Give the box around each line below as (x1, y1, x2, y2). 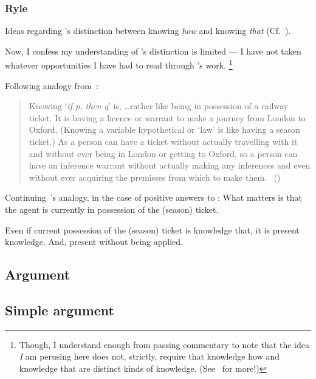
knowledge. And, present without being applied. (5, 235, 183, 248)
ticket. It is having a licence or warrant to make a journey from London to (29, 111, 306, 124)
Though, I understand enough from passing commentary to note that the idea (19, 338, 309, 350)
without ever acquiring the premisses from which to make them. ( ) (29, 170, 281, 183)
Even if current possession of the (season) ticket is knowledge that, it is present (5, 223, 300, 236)
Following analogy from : (5, 79, 98, 92)
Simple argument (5, 300, 114, 319)
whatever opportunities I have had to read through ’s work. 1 (5, 57, 233, 72)
